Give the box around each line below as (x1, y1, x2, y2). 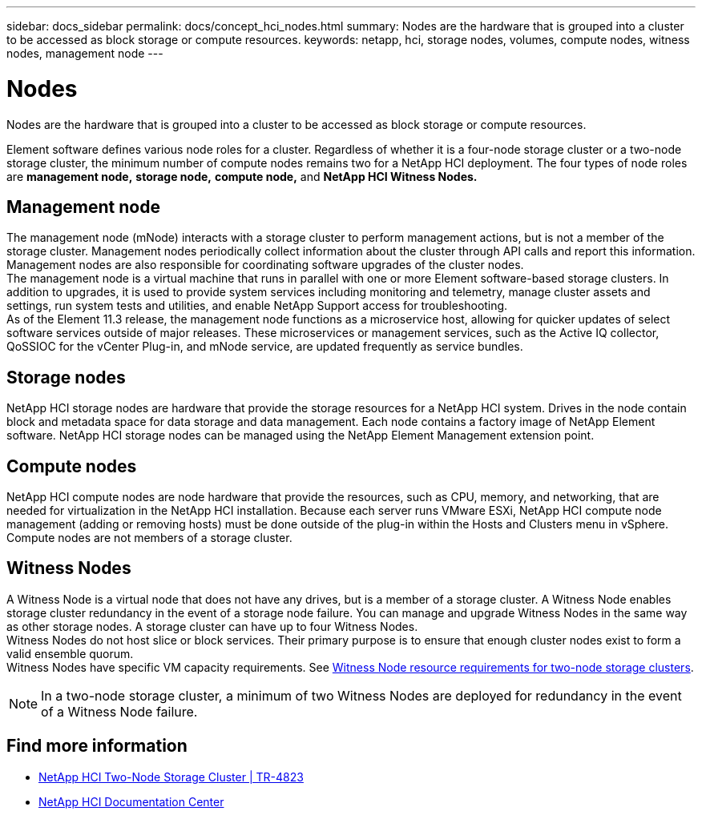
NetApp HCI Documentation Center (38, 794, 224, 809)
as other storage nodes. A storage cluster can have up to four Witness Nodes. (6, 619, 418, 633)
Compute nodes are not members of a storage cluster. (6, 531, 292, 545)
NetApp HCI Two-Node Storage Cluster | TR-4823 (38, 769, 304, 784)
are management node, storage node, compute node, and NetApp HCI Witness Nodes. (6, 169, 478, 183)
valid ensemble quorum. (6, 646, 134, 660)
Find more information (6, 736, 188, 757)
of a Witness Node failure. (41, 703, 198, 720)
